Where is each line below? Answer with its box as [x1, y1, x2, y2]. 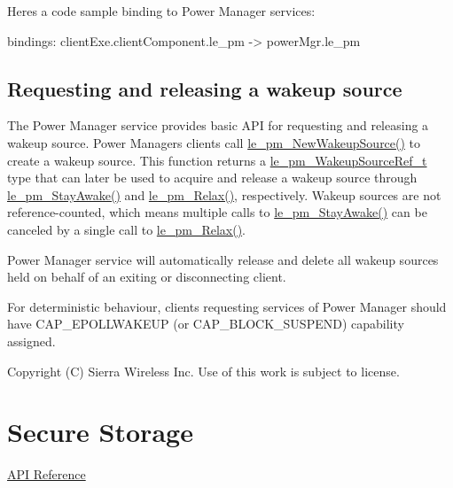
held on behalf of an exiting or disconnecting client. [7, 267, 286, 286]
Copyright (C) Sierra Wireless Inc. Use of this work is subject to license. [7, 361, 400, 380]
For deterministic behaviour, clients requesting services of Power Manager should [7, 297, 447, 315]
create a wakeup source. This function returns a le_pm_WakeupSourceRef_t [7, 151, 427, 169]
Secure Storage [7, 414, 193, 450]
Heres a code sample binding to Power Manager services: [7, 2, 316, 19]
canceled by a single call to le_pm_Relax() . [7, 220, 246, 238]
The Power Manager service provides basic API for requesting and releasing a [7, 116, 429, 135]
